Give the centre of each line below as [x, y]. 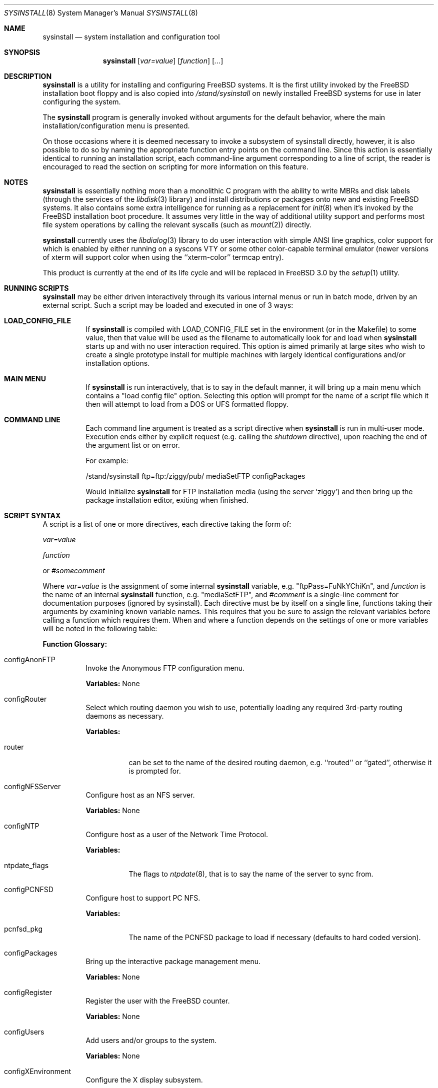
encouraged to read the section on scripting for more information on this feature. [175, 167]
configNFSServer [32, 786]
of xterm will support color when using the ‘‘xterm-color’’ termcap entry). [163, 257]
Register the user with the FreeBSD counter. [158, 1001]
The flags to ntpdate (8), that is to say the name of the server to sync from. [251, 874]
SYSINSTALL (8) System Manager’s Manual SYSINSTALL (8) [101, 13]
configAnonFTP [30, 659]
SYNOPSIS [22, 52]
